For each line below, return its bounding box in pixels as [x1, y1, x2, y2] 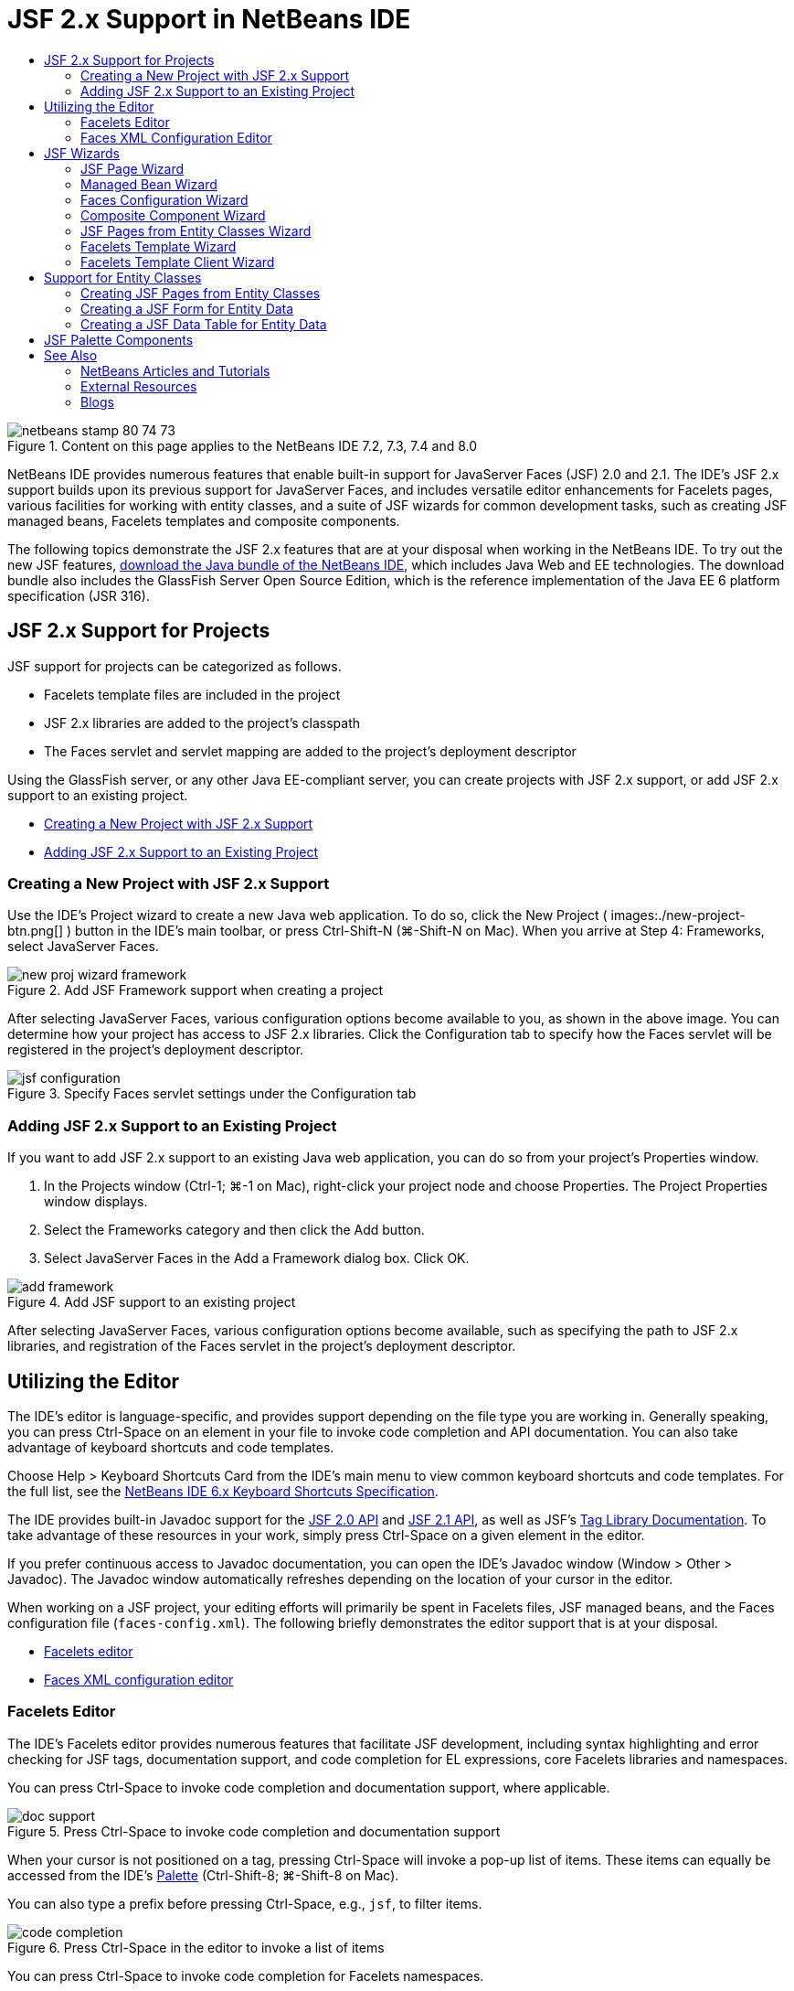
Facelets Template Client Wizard [80, 253, 275, 270]
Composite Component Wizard [80, 207, 266, 223]
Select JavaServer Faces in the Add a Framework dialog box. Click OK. [44, 1250, 470, 1267]
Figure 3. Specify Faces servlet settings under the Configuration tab [7, 1086, 417, 1102]
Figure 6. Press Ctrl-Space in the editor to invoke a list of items [7, 1939, 385, 1955]
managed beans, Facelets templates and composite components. [7, 512, 400, 529]
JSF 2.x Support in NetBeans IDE [7, 4, 411, 35]
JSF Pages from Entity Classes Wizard [80, 222, 312, 239]
